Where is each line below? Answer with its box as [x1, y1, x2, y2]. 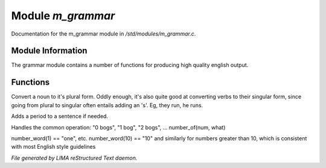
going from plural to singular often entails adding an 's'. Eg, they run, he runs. [11, 101, 203, 108]
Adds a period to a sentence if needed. [11, 113, 109, 120]
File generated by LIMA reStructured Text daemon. [11, 154, 138, 161]
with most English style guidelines [11, 143, 96, 151]
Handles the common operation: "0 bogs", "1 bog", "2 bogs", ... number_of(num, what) [11, 123, 226, 131]
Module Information [11, 46, 88, 56]
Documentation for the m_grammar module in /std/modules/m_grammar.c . [11, 30, 196, 37]
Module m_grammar [11, 9, 115, 22]
